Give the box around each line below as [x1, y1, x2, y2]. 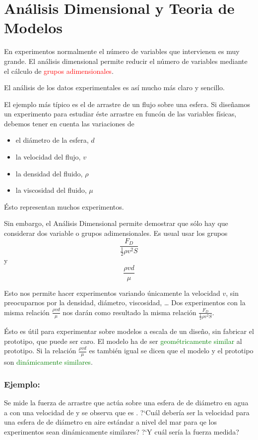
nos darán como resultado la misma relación [63, 307, 196, 317]
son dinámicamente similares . [4, 357, 93, 367]
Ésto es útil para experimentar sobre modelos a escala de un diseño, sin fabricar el [4, 326, 254, 336]
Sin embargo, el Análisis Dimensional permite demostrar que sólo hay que [4, 218, 228, 228]
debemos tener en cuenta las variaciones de [4, 118, 134, 128]
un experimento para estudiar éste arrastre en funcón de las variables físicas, [4, 109, 237, 119]
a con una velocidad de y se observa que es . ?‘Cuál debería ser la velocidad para [4, 407, 250, 417]
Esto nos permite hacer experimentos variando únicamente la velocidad [4, 287, 220, 298]
